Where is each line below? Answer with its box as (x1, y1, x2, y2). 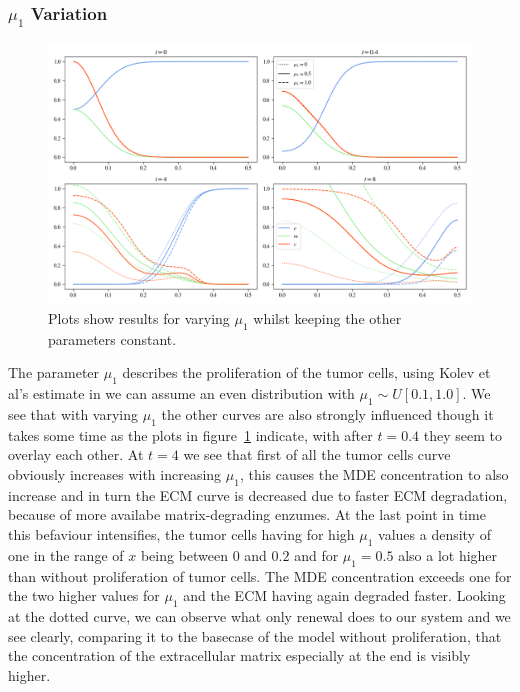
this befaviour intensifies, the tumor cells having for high (8, 523, 355, 544)
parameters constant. (48, 328, 177, 349)
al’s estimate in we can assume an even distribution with (8, 383, 355, 404)
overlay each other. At (8, 444, 144, 465)
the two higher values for (8, 585, 160, 606)
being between (140, 544, 229, 565)
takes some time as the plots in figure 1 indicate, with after (8, 424, 373, 445)
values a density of (378, 523, 491, 544)
